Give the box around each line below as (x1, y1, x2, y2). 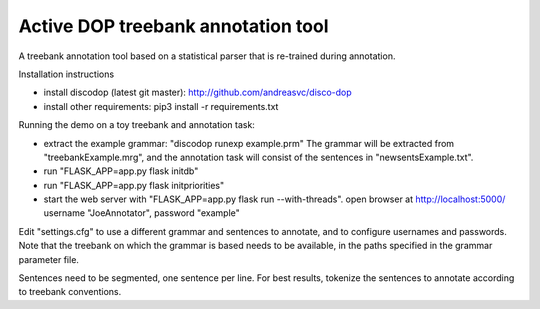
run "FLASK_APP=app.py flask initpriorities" (43, 179, 225, 191)
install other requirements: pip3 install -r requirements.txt (43, 100, 279, 112)
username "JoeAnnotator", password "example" (43, 207, 240, 219)
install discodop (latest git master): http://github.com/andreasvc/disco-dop (43, 86, 352, 99)
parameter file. (18, 253, 80, 265)
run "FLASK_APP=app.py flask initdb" (43, 165, 199, 177)
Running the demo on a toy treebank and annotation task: (18, 119, 255, 131)
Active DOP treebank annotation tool (18, 15, 329, 37)
